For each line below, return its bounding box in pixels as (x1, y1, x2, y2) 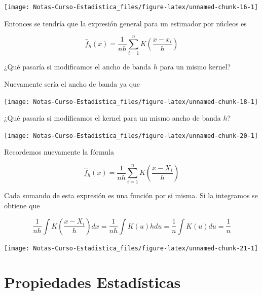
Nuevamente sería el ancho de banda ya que (4, 78, 140, 89)
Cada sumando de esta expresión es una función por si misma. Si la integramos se (4, 190, 258, 201)
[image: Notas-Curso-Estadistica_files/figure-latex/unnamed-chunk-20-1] (4, 132, 258, 139)
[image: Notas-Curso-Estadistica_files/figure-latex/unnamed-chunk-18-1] (4, 98, 258, 105)
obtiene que (4, 200, 40, 210)
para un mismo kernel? (160, 61, 231, 72)
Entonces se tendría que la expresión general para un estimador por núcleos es (4, 18, 247, 28)
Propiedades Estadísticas (4, 272, 181, 292)
